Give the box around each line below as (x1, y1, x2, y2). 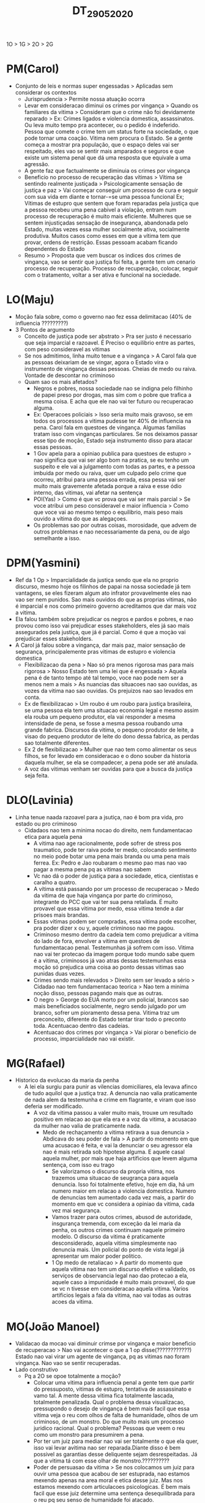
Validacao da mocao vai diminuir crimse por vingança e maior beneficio (15, 1340, 196, 1347)
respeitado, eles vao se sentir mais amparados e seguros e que (24, 147, 185, 155)
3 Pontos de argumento (15, 326, 75, 333)
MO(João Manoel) (6, 1320, 100, 1334)
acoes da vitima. (51, 1298, 94, 1306)
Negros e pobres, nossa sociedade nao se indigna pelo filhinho (33, 384, 193, 392)
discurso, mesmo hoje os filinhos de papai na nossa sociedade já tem (15, 583, 191, 590)
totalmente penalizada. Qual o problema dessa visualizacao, (33, 1399, 185, 1406)
